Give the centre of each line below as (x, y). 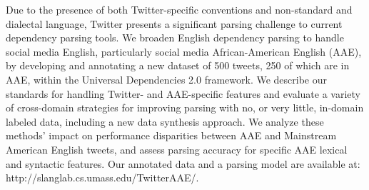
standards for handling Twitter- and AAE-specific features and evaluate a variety (183, 93)
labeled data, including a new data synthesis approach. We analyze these (165, 121)
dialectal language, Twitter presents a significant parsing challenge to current (174, 23)
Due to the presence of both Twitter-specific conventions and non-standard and (179, 9)
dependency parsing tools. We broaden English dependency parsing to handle (175, 37)
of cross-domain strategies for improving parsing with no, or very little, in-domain (185, 107)
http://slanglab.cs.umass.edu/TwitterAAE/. (102, 177)
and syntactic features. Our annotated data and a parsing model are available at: (183, 163)
